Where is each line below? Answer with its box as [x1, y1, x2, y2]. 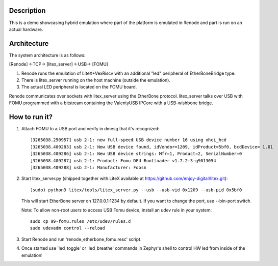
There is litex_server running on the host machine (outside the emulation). [21, 77, 171, 83]
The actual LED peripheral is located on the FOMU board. [21, 84, 137, 90]
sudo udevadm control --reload [30, 225, 105, 231]
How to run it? [9, 113, 53, 121]
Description [9, 6, 46, 15]
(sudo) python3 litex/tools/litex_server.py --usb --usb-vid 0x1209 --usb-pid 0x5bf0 [30, 187, 242, 193]
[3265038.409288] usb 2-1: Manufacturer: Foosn [30, 165, 147, 171]
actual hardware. [9, 26, 44, 32]
